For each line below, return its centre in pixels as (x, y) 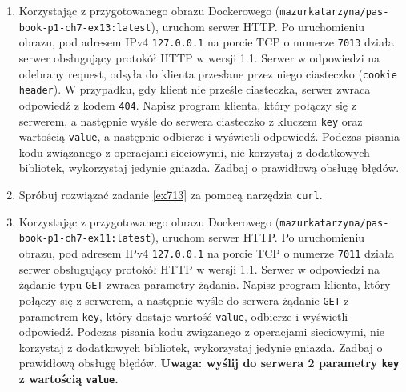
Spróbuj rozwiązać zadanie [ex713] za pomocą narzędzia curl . (171, 195)
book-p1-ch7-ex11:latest (85, 239)
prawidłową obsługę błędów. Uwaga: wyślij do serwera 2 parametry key (209, 363)
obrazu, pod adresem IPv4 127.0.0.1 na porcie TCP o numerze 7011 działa (206, 253)
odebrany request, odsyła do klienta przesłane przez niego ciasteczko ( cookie (208, 73)
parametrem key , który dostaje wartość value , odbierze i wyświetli (183, 316)
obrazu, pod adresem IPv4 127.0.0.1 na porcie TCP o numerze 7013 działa (206, 42)
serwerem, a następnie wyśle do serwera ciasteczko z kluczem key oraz (191, 120)
